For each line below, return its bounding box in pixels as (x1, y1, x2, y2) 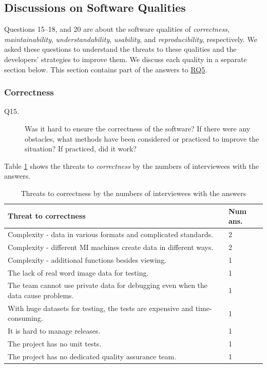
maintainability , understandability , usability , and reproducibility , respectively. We (4, 33, 258, 44)
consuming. (8, 313, 43, 323)
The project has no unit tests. (8, 338, 102, 349)
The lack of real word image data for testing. (8, 267, 149, 278)
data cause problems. (8, 289, 74, 300)
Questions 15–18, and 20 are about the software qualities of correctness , (4, 24, 230, 34)
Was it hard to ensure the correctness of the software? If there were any (25, 123, 251, 133)
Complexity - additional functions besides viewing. (8, 254, 167, 265)
